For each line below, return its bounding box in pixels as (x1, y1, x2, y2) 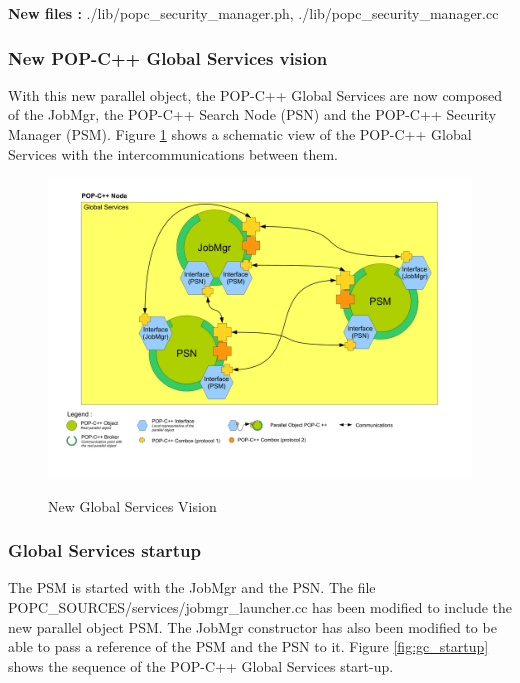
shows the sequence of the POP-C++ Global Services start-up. (8, 655, 394, 676)
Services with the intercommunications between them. (8, 143, 338, 164)
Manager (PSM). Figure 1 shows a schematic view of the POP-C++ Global (8, 124, 472, 144)
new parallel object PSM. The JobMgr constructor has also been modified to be (8, 616, 497, 637)
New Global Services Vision (48, 495, 217, 516)
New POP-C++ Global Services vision (8, 45, 328, 70)
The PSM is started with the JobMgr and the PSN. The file (8, 577, 376, 598)
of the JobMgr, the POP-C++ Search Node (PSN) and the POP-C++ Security (8, 104, 497, 125)
